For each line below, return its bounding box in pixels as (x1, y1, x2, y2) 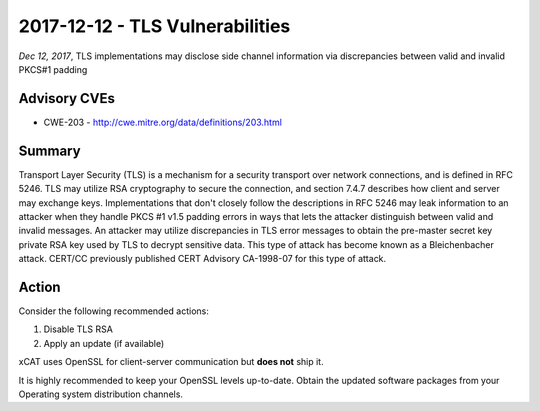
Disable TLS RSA (43, 323, 114, 335)
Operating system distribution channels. (18, 388, 184, 400)
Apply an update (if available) (43, 337, 165, 349)
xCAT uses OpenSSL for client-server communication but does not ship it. (18, 356, 324, 368)
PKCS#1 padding (18, 63, 88, 75)
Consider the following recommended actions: (18, 305, 210, 317)
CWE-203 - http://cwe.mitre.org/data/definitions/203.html (43, 116, 282, 128)
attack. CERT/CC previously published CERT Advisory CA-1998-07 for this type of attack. (18, 253, 387, 265)
